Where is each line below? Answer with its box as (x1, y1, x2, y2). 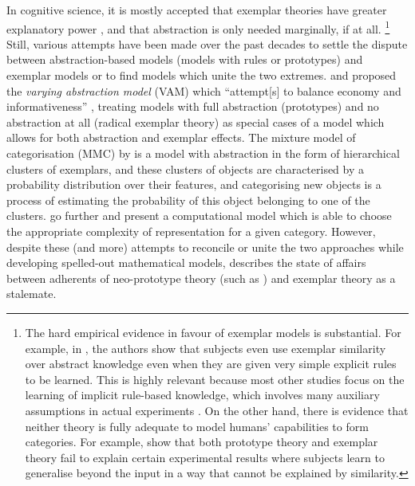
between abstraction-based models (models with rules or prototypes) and (6, 51, 363, 68)
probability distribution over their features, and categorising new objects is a (6, 176, 381, 193)
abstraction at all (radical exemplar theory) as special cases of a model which (6, 113, 385, 130)
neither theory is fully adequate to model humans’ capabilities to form (25, 417, 369, 434)
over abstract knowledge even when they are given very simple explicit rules (25, 355, 397, 372)
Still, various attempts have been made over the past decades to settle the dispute (6, 35, 408, 52)
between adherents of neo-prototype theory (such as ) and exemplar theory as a (6, 269, 396, 286)
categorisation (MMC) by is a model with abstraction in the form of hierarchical (6, 145, 400, 161)
